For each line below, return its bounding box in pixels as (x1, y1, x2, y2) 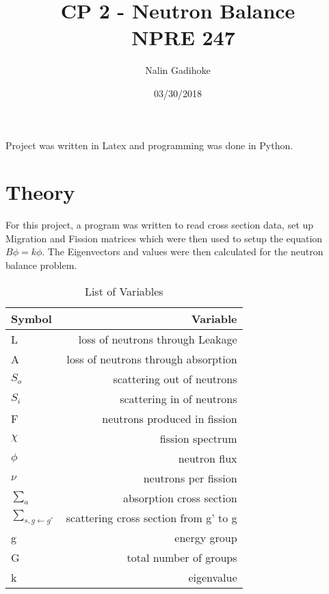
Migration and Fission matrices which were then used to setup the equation (5, 231, 323, 245)
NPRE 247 (131, 23, 235, 51)
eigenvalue (188, 569, 237, 585)
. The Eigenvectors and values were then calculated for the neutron (42, 244, 324, 259)
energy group (174, 529, 237, 545)
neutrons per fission (143, 469, 237, 486)
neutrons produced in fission (102, 410, 237, 426)
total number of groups (127, 549, 237, 565)
